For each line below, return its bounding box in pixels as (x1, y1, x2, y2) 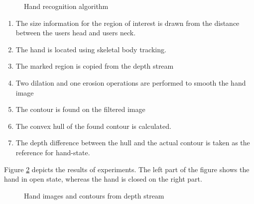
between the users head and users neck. (15, 27, 136, 38)
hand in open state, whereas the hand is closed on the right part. (4, 174, 202, 184)
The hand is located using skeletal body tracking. (15, 44, 166, 54)
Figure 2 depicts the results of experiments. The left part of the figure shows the (4, 164, 250, 174)
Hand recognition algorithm (24, 1, 109, 11)
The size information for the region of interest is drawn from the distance (15, 17, 240, 28)
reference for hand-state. (15, 147, 90, 157)
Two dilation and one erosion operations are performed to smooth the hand (15, 77, 246, 88)
